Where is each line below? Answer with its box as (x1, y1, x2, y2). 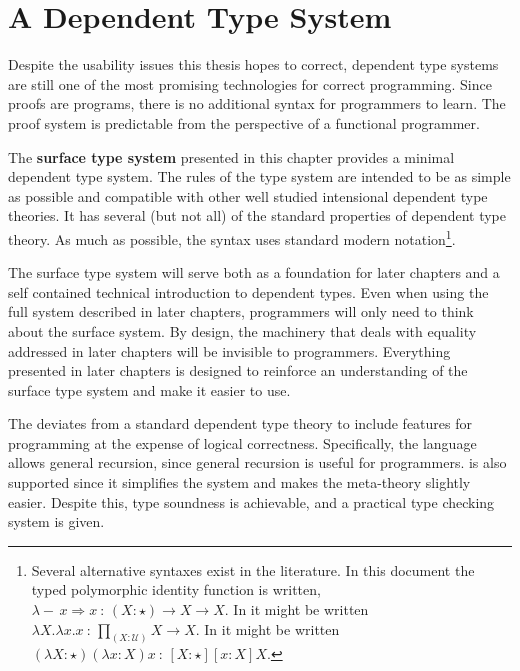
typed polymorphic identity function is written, (31, 579, 321, 600)
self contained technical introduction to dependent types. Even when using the (8, 281, 489, 302)
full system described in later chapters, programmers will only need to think (8, 301, 474, 322)
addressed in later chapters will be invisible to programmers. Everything (8, 340, 451, 361)
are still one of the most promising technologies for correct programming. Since (8, 73, 492, 94)
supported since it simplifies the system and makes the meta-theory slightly (8, 472, 471, 493)
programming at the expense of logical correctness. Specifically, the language (8, 432, 477, 453)
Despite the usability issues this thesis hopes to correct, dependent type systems (8, 54, 499, 75)
